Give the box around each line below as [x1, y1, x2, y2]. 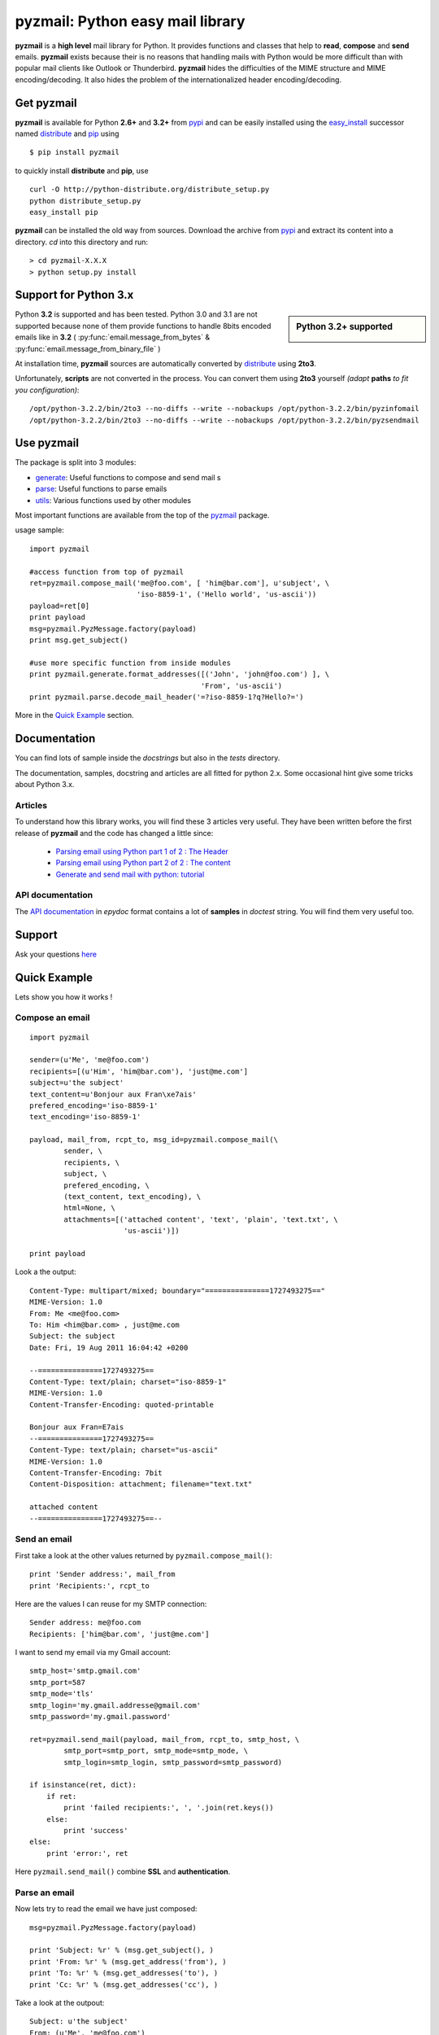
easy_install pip [29, 208, 98, 217]
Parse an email [15, 1887, 75, 1898]
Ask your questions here [15, 949, 98, 959]
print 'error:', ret [46, 1849, 128, 1858]
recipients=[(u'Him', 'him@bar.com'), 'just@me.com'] [29, 1066, 248, 1076]
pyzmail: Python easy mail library [15, 12, 246, 30]
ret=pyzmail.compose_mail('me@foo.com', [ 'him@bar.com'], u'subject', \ [29, 578, 330, 588]
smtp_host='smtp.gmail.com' [29, 1666, 141, 1676]
